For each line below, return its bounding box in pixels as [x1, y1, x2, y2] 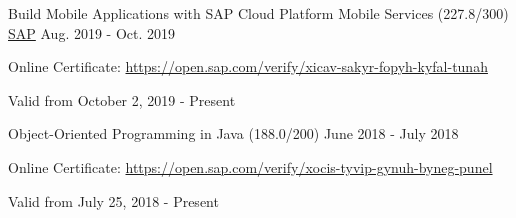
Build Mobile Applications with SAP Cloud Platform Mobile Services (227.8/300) [8, 3, 509, 23]
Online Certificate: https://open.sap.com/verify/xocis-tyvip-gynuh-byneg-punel [8, 156, 493, 177]
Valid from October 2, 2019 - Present [8, 89, 236, 110]
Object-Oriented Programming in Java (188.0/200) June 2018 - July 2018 [8, 123, 459, 144]
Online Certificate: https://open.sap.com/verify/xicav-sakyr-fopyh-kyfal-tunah [8, 56, 488, 77]
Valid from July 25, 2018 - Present [8, 190, 219, 211]
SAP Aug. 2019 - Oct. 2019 [8, 22, 176, 43]
